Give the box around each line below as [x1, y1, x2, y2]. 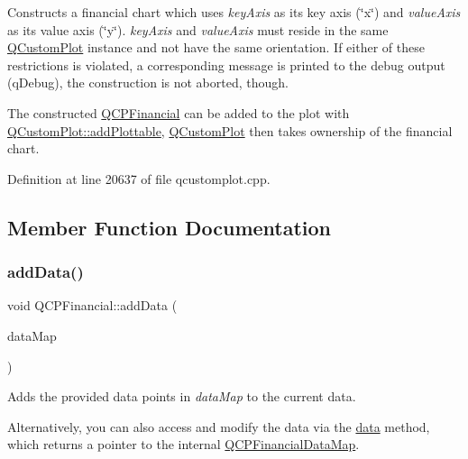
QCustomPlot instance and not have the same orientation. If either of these [7, 38, 425, 57]
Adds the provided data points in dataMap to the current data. [7, 387, 356, 406]
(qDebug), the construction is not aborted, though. [7, 73, 289, 92]
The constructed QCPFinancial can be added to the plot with [7, 103, 350, 122]
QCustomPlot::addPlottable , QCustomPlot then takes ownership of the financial [7, 121, 453, 140]
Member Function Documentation [7, 213, 332, 241]
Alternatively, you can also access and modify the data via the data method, [7, 417, 430, 436]
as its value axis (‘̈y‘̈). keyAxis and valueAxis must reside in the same [7, 20, 389, 39]
